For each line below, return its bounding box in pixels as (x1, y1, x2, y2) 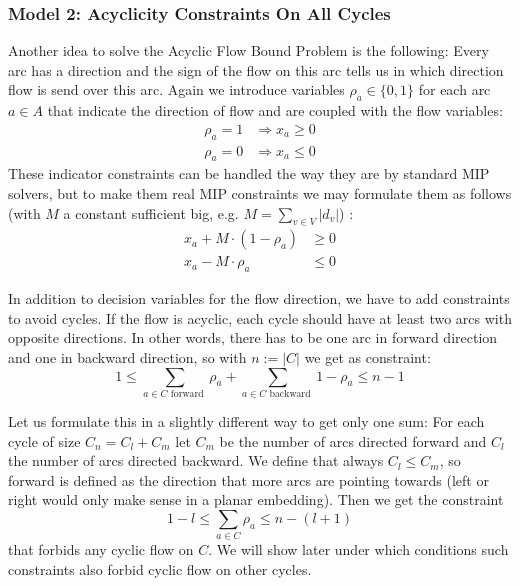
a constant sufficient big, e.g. (63, 202, 239, 223)
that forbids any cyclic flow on (8, 539, 194, 560)
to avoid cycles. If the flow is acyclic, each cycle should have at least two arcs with (8, 307, 512, 328)
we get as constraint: (304, 347, 431, 368)
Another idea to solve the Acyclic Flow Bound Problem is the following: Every (8, 40, 489, 61)
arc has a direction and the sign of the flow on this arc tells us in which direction (8, 59, 504, 80)
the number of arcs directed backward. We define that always (8, 450, 384, 471)
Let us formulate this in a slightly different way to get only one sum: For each (8, 411, 485, 431)
